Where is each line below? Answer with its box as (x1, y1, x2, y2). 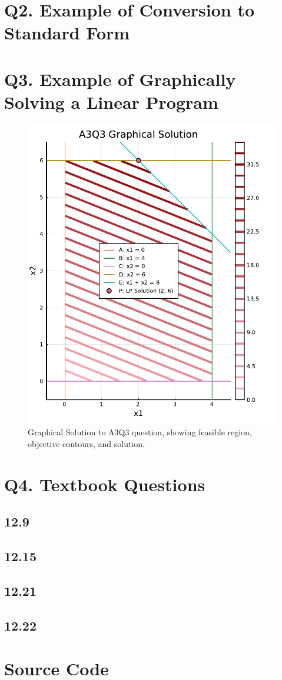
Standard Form (4, 21, 130, 45)
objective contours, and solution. (28, 437, 145, 449)
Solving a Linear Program (4, 89, 218, 114)
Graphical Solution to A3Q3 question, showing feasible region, (28, 426, 252, 438)
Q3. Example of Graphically (4, 66, 236, 91)
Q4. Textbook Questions (4, 472, 205, 496)
